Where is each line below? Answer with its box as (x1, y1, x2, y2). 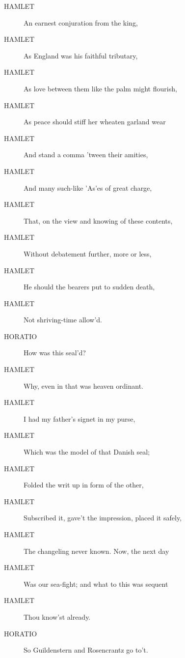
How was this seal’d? (24, 347, 86, 358)
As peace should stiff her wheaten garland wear (24, 116, 166, 127)
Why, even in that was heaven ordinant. (24, 380, 143, 391)
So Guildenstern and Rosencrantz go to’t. (24, 645, 148, 655)
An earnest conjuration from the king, (24, 17, 138, 28)
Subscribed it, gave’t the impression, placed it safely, (24, 513, 182, 523)
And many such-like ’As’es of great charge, (24, 182, 152, 193)
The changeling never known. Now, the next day (24, 545, 169, 556)
